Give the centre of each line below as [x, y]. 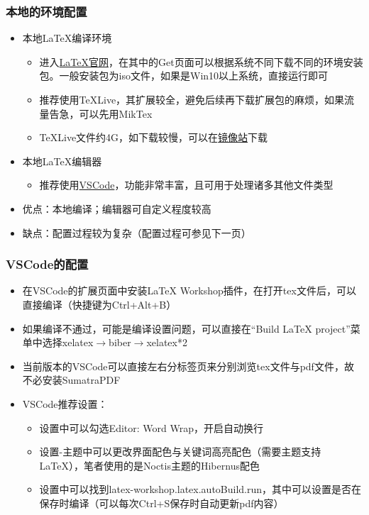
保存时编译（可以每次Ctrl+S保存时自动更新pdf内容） [161, 503]
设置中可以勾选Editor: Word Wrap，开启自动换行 [151, 427]
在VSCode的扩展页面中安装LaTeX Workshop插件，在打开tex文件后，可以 [189, 290]
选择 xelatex [68, 342]
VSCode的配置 [47, 264]
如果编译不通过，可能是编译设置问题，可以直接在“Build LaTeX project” [186, 328]
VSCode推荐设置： [65, 403]
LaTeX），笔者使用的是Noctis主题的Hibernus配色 [149, 465]
